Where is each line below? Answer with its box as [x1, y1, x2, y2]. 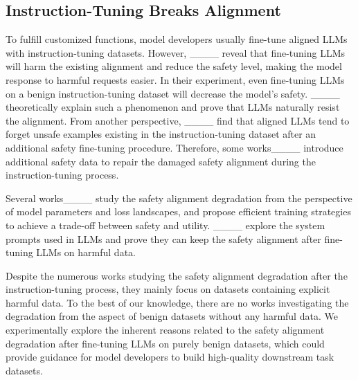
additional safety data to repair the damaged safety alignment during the [6, 154, 316, 168]
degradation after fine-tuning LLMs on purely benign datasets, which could [6, 336, 325, 350]
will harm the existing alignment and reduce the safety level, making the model [6, 59, 342, 73]
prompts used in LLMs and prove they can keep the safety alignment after [6, 231, 321, 246]
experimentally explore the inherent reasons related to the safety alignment [6, 323, 325, 337]
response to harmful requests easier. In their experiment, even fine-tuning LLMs [6, 72, 345, 87]
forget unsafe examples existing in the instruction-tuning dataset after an [6, 127, 316, 141]
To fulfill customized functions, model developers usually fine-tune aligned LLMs [6, 32, 348, 46]
